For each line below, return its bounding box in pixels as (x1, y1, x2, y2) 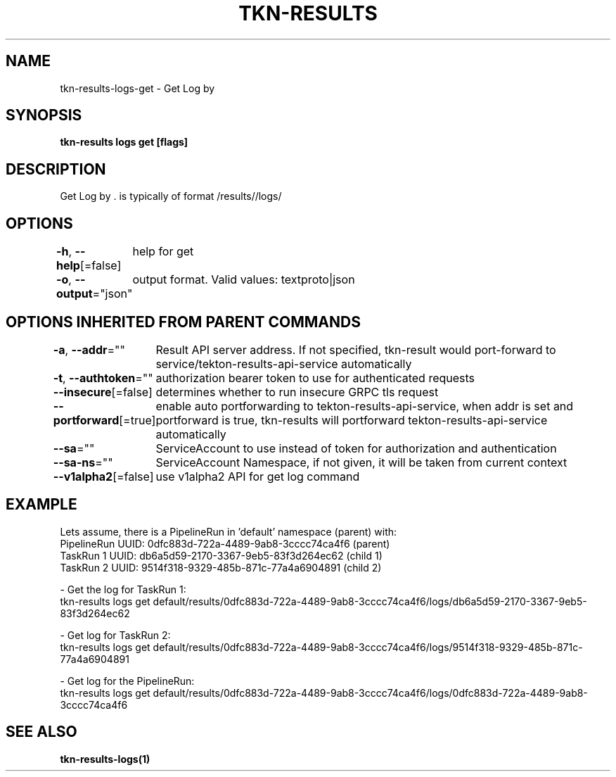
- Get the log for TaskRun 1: (60, 583, 186, 595)
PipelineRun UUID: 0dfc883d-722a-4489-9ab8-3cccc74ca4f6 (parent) (60, 537, 390, 550)
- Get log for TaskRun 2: (60, 628, 171, 641)
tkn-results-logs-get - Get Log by (60, 82, 215, 94)
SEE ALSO (6, 723, 77, 741)
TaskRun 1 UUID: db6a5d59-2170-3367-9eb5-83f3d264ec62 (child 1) (60, 549, 383, 562)
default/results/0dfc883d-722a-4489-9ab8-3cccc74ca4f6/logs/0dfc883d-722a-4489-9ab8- (153, 686, 588, 699)
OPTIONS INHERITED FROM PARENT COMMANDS (6, 312, 361, 331)
